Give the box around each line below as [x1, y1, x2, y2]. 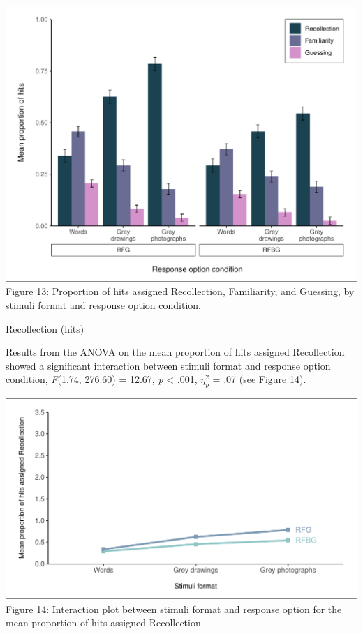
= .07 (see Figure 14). [212, 372, 306, 386]
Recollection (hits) [6, 321, 84, 335]
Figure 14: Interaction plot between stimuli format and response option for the [6, 601, 342, 616]
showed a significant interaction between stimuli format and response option [6, 358, 331, 372]
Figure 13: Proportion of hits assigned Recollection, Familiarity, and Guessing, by [6, 284, 355, 299]
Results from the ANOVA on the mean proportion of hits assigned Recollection [6, 345, 345, 359]
